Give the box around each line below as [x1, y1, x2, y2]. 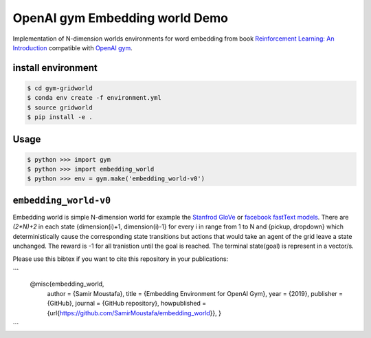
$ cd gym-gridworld [27, 84, 93, 92]
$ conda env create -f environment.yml [27, 94, 161, 102]
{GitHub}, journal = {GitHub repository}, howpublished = [47, 299, 207, 308]
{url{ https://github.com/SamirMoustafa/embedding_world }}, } [47, 308, 221, 317]
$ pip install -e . [27, 114, 93, 121]
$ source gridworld [27, 103, 93, 112]
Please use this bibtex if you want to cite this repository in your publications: [12, 255, 229, 263]
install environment [12, 62, 98, 74]
